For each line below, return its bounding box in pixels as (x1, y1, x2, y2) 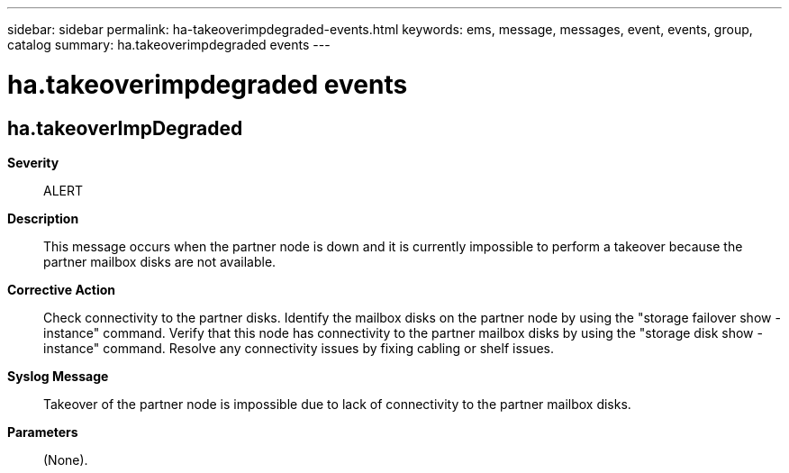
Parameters (7, 423, 78, 440)
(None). (43, 451, 88, 468)
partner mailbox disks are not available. (43, 253, 277, 269)
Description (7, 210, 79, 226)
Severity (7, 154, 59, 170)
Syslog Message (7, 368, 109, 384)
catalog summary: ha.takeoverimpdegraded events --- (7, 37, 331, 52)
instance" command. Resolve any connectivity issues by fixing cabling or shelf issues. (43, 340, 555, 356)
